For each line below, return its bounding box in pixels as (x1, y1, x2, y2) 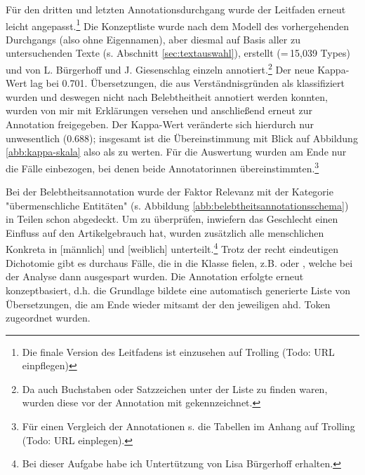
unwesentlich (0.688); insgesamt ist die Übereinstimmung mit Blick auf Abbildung (6, 130, 358, 145)
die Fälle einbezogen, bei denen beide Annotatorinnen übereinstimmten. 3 (6, 158, 319, 175)
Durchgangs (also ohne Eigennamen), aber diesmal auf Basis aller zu (6, 32, 300, 46)
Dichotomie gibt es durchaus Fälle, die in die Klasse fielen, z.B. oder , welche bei (6, 255, 353, 270)
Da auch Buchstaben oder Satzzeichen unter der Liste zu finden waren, (22, 381, 328, 396)
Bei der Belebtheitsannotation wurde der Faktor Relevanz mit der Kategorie (6, 184, 333, 199)
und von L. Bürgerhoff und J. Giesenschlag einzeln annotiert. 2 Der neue (6, 60, 314, 76)
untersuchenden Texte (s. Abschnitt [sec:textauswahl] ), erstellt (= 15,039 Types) (6, 46, 351, 60)
